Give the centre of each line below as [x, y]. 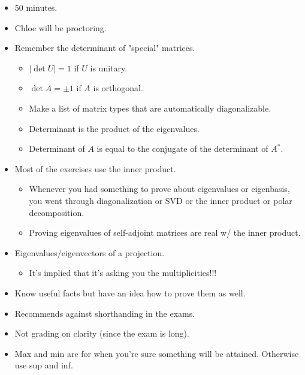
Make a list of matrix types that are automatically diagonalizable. [150, 108]
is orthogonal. [118, 88]
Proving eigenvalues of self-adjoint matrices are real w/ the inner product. [165, 232]
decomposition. [57, 212]
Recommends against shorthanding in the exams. [105, 313]
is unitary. [109, 67]
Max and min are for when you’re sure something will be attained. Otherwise [157, 353]
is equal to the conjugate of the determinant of [182, 148]
